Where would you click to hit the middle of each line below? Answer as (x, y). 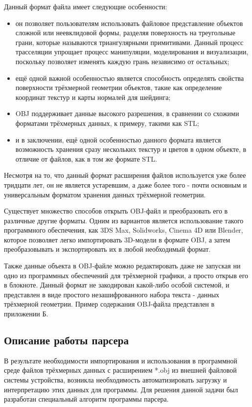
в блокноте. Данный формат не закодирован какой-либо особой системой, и (117, 285)
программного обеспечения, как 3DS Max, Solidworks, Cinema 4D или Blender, (124, 230)
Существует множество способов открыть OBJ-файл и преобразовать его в (116, 211)
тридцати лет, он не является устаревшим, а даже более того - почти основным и (126, 184)
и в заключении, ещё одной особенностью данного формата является (118, 139)
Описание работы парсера (66, 340)
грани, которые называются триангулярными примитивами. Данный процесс (129, 42)
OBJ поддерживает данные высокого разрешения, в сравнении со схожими (127, 113)
